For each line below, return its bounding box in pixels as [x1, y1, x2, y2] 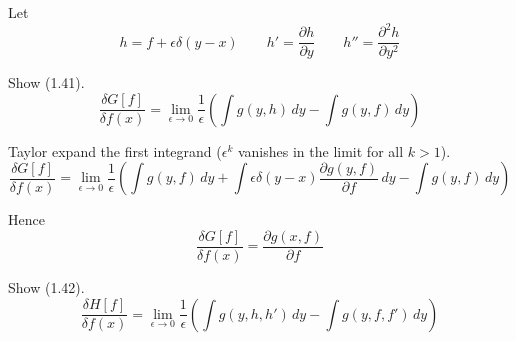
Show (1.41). [8, 72, 85, 93]
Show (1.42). [8, 277, 85, 297]
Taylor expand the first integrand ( [8, 140, 222, 161]
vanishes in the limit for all [237, 140, 404, 161]
